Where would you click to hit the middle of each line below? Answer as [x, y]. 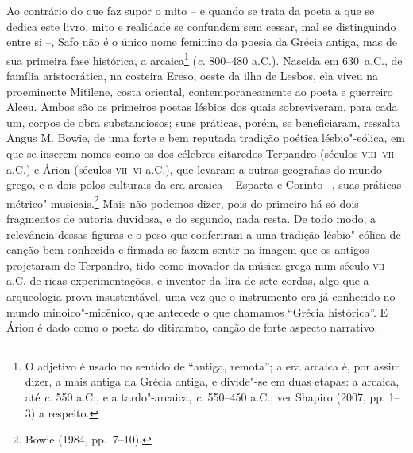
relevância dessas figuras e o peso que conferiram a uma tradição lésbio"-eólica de [204, 234]
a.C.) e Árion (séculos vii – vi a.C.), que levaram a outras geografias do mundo [195, 169]
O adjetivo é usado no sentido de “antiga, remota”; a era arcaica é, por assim [213, 365]
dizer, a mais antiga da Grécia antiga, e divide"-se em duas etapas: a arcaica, [212, 381]
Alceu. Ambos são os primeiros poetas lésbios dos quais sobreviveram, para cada [202, 107]
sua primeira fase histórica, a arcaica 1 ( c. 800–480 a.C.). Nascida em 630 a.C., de [205, 59]
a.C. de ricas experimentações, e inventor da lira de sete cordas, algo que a [188, 280]
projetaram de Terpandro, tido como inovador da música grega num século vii [196, 265]
